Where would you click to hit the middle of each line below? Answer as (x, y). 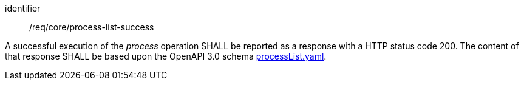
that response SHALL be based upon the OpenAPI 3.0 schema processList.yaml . (166, 56)
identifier (23, 8)
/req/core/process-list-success (92, 27)
